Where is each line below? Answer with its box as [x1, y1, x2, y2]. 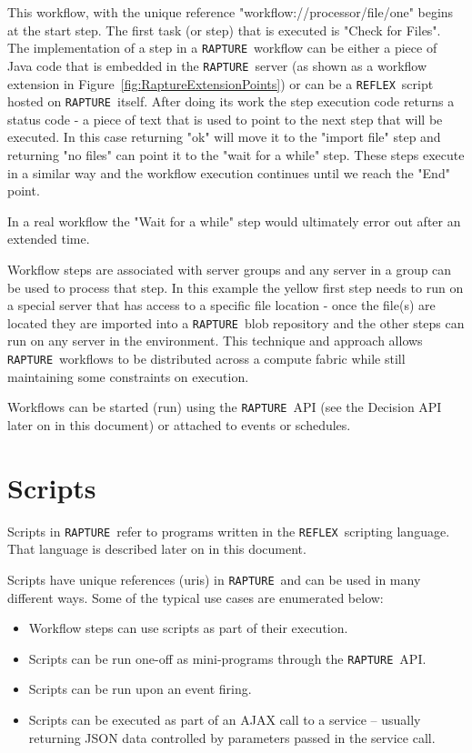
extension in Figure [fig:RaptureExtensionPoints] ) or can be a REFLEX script [7, 74, 434, 93]
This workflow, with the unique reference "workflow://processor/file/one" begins [7, 3, 454, 21]
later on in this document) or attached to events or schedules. [7, 415, 351, 434]
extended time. [7, 229, 90, 248]
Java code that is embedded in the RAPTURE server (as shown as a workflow [7, 55, 427, 75]
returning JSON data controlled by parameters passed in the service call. [28, 728, 436, 747]
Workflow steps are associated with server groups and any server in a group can [7, 259, 452, 278]
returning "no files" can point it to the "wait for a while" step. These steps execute [7, 146, 465, 164]
